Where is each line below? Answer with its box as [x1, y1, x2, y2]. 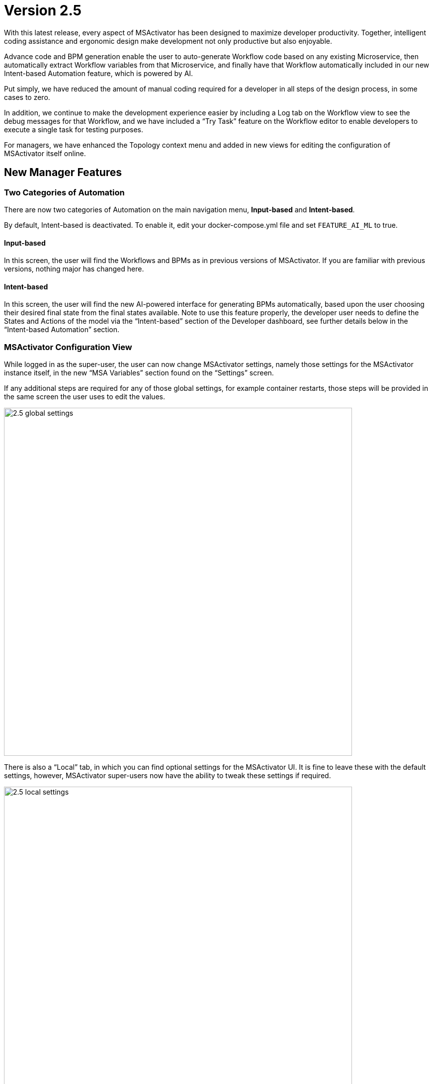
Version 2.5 [4, 2, 82, 19]
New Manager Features [4, 166, 122, 179]
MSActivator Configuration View [4, 342, 132, 352]
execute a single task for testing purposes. [4, 125, 144, 134]
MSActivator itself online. [4, 149, 86, 158]
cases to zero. [4, 92, 50, 101]
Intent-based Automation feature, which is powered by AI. [4, 69, 193, 78]
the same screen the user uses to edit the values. [4, 392, 165, 401]
